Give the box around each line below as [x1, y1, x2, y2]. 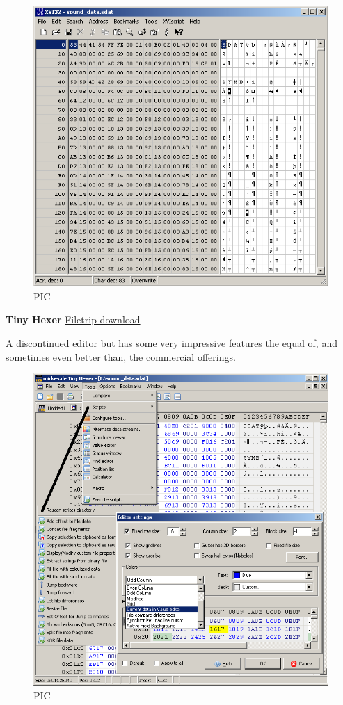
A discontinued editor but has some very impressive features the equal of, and [6, 335, 337, 350]
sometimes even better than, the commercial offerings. [6, 349, 236, 364]
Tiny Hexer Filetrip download [6, 312, 141, 327]
